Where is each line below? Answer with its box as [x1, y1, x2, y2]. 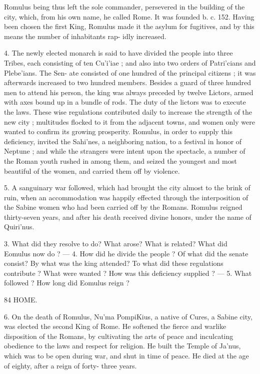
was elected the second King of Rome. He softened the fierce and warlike [4, 321, 226, 331]
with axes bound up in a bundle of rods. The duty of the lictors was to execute [4, 97, 246, 107]
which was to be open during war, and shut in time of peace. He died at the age [4, 350, 249, 360]
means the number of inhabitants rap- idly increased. [4, 31, 166, 41]
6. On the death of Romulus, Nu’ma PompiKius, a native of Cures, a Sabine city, [4, 311, 252, 321]
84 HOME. [4, 294, 37, 305]
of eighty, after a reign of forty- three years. [4, 360, 137, 370]
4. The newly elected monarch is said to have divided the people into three [4, 48, 233, 58]
